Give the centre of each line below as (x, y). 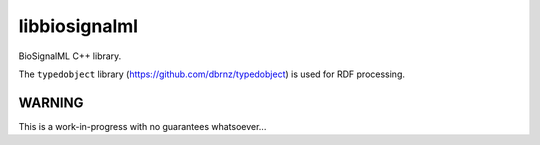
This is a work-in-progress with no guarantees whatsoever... (142, 126)
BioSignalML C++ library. (70, 56)
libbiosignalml (78, 26)
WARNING (51, 102)
